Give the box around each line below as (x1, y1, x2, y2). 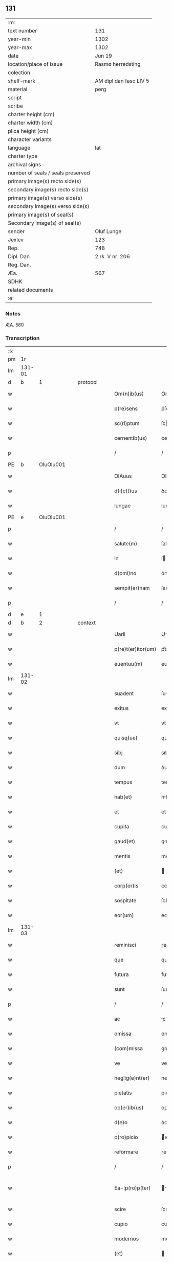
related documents (8, 286, 53, 293)
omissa (114, 1030, 132, 1037)
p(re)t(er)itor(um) (114, 646, 157, 653)
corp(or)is (114, 882, 139, 890)
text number (8, 27, 37, 34)
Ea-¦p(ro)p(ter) (114, 1184, 151, 1192)
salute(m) (114, 540, 138, 547)
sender (8, 227, 25, 235)
